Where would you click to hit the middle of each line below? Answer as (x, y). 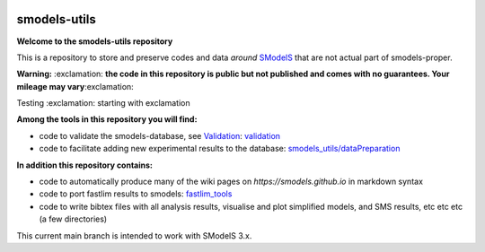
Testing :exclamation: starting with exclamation (103, 103)
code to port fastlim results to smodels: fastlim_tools (136, 194)
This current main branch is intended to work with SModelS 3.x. (134, 235)
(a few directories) (73, 219)
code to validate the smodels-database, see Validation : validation (160, 135)
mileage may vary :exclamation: (75, 86)
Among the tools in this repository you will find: (107, 119)
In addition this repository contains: (84, 165)
